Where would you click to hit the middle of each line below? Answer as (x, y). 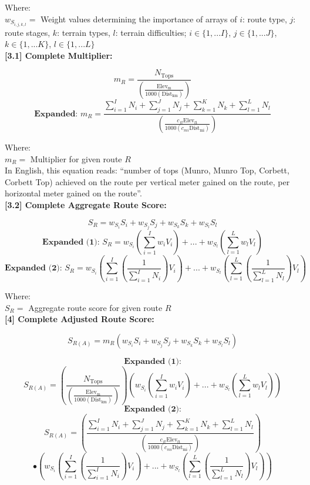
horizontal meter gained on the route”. (73, 193)
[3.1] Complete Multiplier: (59, 55)
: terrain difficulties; (151, 32)
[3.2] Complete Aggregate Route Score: (86, 204)
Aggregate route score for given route (95, 307)
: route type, (264, 19)
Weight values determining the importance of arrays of (139, 19)
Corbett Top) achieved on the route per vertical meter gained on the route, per (147, 181)
